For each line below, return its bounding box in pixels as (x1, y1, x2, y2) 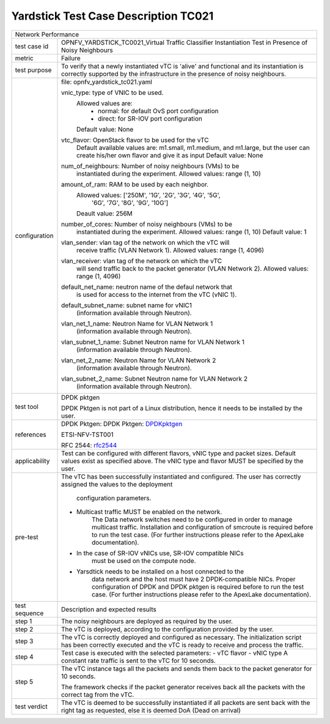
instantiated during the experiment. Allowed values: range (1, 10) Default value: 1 (76, 227, 307, 236)
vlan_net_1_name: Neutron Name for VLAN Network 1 (61, 319, 213, 327)
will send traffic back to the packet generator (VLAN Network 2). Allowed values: (76, 264, 309, 272)
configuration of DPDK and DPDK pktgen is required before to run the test (92, 582, 304, 591)
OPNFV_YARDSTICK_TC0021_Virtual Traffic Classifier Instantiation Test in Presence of (61, 38, 308, 47)
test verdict (15, 702, 48, 711)
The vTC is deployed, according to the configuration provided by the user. (61, 625, 274, 633)
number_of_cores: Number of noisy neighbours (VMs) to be (61, 220, 232, 228)
